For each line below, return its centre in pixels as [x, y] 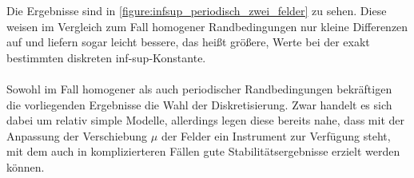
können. [26, 166]
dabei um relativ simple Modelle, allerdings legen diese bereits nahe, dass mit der [205, 120]
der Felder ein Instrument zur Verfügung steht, [276, 135]
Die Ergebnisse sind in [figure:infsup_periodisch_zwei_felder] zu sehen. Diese [197, 10]
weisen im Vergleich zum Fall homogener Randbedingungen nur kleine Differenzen [207, 26]
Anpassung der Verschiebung [77, 135]
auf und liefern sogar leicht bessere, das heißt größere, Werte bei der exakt [188, 42]
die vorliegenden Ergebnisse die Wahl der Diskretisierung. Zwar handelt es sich [199, 104]
